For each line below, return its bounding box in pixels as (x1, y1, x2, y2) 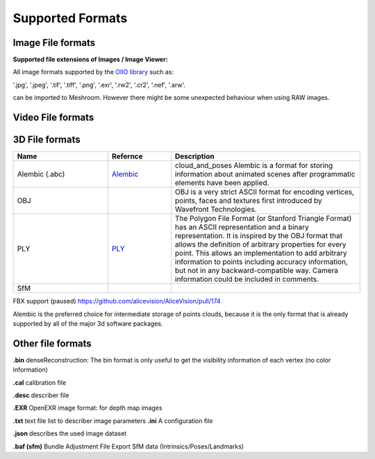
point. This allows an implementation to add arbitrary (174, 249, 347, 258)
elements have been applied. (174, 178, 269, 187)
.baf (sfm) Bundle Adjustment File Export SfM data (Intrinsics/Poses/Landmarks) (12, 442, 244, 451)
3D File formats (12, 134, 81, 146)
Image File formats (12, 37, 96, 49)
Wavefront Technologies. (174, 205, 257, 215)
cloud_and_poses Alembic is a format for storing (174, 160, 333, 170)
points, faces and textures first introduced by (174, 196, 322, 206)
